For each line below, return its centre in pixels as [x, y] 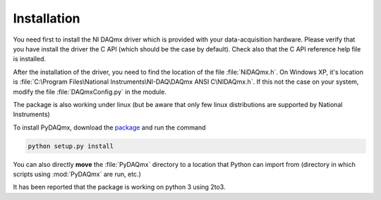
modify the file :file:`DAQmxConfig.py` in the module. [90, 92]
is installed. [29, 59]
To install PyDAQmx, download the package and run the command [109, 127]
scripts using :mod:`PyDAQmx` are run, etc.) [77, 174]
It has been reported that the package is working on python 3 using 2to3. [119, 187]
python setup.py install [71, 146]
